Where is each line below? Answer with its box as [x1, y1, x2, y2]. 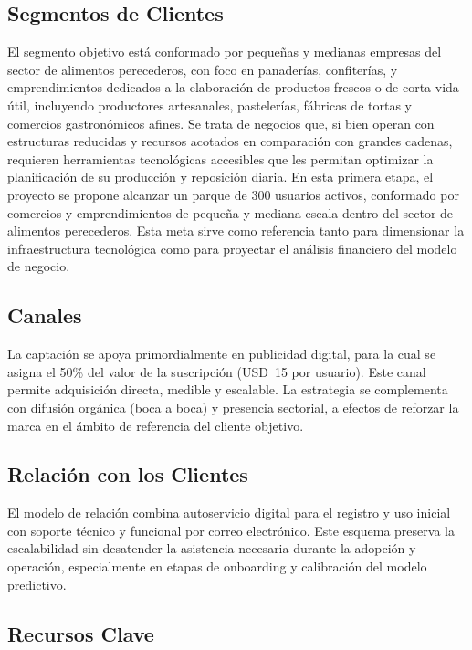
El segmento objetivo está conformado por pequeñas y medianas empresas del [7, 42, 442, 61]
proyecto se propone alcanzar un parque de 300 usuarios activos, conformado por [7, 184, 459, 204]
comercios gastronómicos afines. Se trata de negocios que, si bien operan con [7, 113, 435, 132]
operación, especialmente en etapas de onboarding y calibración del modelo [7, 557, 427, 576]
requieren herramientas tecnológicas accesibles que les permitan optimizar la [7, 149, 434, 168]
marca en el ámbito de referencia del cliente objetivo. [7, 415, 304, 435]
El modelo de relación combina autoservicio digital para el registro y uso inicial [7, 503, 451, 522]
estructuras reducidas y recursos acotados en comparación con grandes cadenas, [7, 131, 453, 151]
